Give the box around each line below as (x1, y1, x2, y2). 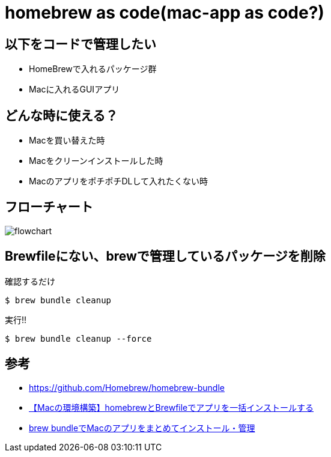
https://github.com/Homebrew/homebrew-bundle (29, 382, 225, 393)
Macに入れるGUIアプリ (29, 84, 120, 95)
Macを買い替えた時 (29, 135, 105, 146)
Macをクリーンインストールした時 (29, 156, 163, 166)
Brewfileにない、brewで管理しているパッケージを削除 (5, 249, 326, 264)
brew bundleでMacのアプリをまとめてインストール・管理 (29, 422, 255, 433)
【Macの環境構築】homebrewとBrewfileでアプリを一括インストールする (29, 402, 314, 413)
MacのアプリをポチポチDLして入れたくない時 (29, 176, 208, 187)
